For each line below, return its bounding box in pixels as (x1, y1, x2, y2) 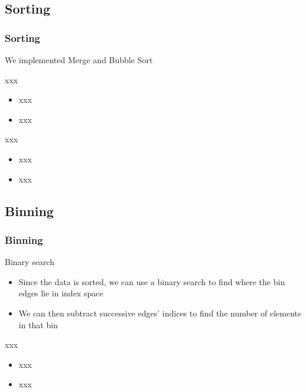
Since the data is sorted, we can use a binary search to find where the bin (18, 275, 285, 288)
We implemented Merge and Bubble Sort (5, 54, 153, 66)
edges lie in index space (18, 287, 103, 299)
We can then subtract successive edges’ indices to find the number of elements (18, 306, 301, 319)
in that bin (18, 318, 58, 331)
